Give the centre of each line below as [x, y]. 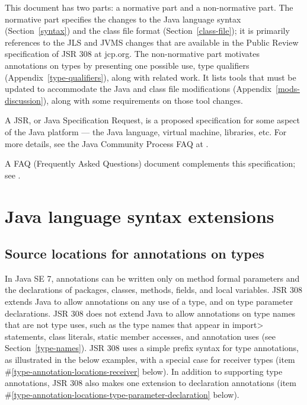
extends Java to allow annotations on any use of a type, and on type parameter [149, 302]
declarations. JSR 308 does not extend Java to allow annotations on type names [150, 313]
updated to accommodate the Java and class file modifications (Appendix [138, 89]
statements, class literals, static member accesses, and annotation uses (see [140, 336]
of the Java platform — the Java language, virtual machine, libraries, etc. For [146, 131]
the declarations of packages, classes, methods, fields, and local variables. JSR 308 [153, 290]
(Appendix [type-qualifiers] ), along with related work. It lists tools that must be [151, 77]
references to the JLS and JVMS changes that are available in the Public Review [152, 42]
